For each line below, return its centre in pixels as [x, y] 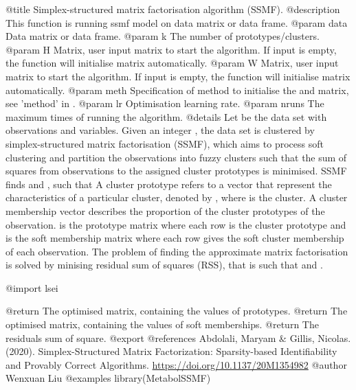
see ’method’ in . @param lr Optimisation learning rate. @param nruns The [165, 103]
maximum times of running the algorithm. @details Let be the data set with [166, 116]
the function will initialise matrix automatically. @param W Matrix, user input [172, 63]
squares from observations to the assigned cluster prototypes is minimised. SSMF [176, 171]
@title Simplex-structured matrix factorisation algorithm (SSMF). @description [173, 9]
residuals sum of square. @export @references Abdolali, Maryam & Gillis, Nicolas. [178, 337]
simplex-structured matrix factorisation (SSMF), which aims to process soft [165, 143]
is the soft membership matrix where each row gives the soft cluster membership [175, 238]
